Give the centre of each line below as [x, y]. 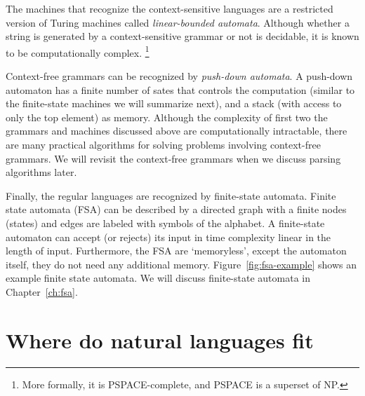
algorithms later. [41, 172]
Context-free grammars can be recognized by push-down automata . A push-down [179, 76]
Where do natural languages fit [160, 340]
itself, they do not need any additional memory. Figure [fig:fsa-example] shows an [181, 264]
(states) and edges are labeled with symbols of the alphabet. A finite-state [165, 223]
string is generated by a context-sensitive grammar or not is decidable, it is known [182, 36]
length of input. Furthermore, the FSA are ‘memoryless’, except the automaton [176, 251]
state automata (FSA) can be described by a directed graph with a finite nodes [176, 209]
